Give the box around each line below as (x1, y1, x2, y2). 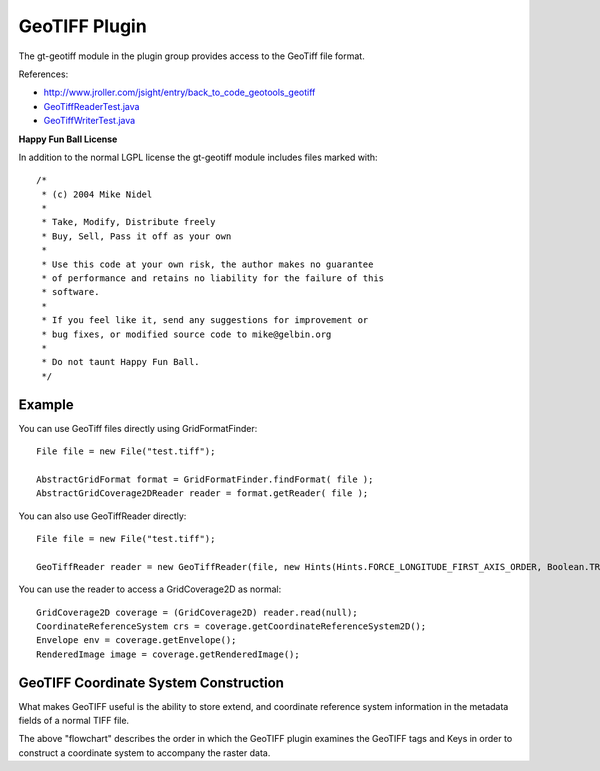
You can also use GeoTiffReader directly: (18, 510, 187, 522)
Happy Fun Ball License (18, 133, 118, 145)
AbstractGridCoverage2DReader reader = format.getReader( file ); (36, 488, 369, 499)
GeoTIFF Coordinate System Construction (18, 674, 285, 691)
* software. (41, 286, 100, 298)
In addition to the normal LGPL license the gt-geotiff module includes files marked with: (18, 151, 379, 163)
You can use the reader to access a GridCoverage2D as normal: (18, 583, 282, 595)
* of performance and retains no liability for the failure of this (41, 273, 385, 284)
